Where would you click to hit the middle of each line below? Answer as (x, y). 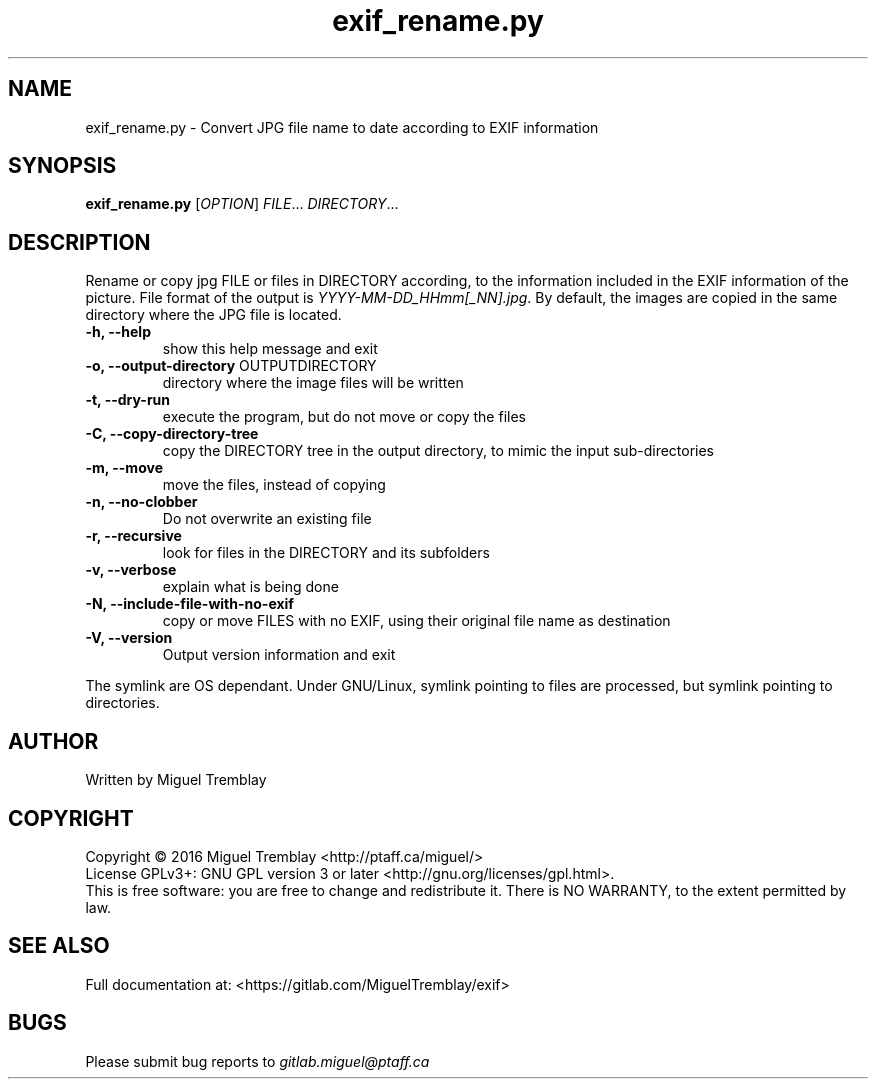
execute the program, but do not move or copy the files (344, 417)
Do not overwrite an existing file (267, 519)
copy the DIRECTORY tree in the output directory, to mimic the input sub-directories (438, 451)
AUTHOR (53, 741)
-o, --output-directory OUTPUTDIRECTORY (231, 366)
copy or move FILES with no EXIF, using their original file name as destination (416, 621)
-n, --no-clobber (141, 502)
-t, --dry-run (128, 400)
